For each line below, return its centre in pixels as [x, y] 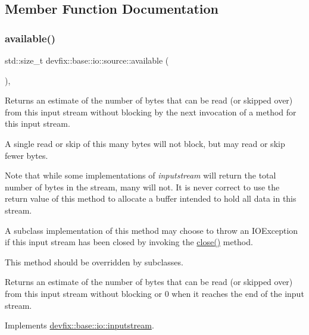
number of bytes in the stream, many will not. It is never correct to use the [142, 187]
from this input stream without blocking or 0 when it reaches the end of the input [154, 293]
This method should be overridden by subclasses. [94, 262]
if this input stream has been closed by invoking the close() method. [129, 242]
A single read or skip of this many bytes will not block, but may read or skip [145, 143]
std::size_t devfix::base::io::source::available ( [87, 60]
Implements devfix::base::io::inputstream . [79, 325]
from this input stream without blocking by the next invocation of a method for [151, 112]
